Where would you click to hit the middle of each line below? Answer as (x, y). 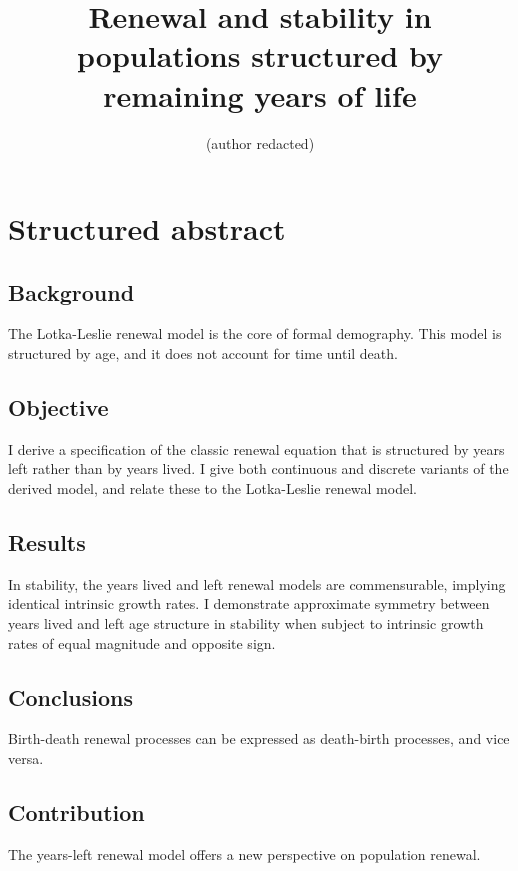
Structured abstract (147, 228)
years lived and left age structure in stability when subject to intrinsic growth (246, 623)
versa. (26, 758)
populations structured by (260, 55)
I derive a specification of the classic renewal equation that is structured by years (256, 448)
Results (47, 542)
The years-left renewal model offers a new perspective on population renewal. (244, 853)
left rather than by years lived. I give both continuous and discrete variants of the (258, 468)
